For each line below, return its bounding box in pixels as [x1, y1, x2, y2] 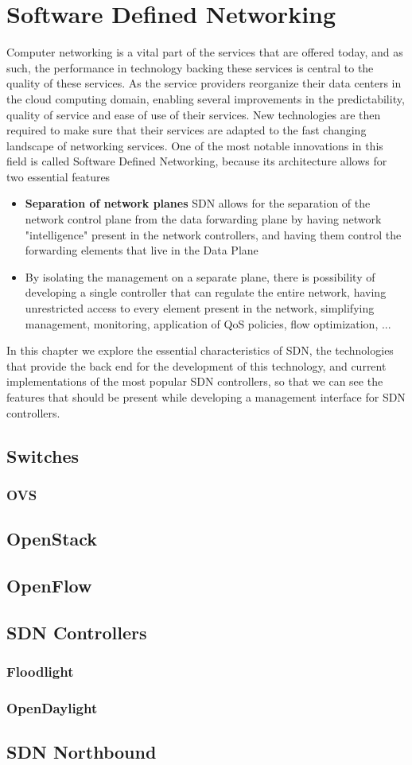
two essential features [6, 168, 111, 184]
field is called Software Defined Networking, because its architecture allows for [6, 153, 387, 169]
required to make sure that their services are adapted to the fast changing [6, 122, 367, 138]
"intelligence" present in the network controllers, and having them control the [25, 226, 402, 243]
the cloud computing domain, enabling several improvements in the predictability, [6, 90, 405, 107]
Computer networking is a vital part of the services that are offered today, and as [6, 44, 403, 60]
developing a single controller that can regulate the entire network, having [25, 284, 387, 301]
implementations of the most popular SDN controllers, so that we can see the [6, 373, 383, 390]
